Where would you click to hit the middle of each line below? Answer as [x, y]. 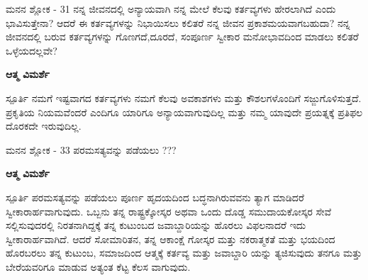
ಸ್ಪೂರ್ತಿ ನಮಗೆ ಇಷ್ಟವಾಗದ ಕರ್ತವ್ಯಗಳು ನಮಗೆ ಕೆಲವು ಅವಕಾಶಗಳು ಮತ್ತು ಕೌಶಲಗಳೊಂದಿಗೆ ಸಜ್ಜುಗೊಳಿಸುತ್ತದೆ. [184, 97]
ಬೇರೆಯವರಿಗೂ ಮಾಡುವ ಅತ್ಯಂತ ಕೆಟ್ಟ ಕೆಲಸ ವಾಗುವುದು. [98, 266]
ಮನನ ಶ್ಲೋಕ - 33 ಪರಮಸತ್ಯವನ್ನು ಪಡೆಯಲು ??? [91, 149]
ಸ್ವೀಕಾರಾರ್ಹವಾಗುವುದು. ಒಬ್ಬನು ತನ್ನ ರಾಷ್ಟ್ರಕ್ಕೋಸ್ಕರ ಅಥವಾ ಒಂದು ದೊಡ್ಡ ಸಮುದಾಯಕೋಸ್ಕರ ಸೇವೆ [169, 211]
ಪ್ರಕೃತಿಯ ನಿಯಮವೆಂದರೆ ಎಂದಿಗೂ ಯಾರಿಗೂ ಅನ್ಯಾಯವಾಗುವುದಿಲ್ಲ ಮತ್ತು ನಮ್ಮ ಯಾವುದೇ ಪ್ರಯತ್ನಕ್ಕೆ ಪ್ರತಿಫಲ [184, 112]
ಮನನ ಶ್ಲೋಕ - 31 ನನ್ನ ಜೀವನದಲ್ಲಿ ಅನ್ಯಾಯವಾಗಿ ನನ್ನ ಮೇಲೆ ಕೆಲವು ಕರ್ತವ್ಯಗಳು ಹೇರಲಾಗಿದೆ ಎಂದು [171, 9]
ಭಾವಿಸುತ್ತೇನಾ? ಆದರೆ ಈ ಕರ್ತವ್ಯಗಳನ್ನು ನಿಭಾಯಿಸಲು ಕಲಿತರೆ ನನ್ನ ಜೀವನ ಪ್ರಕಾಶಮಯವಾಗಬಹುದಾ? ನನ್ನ [178, 22]
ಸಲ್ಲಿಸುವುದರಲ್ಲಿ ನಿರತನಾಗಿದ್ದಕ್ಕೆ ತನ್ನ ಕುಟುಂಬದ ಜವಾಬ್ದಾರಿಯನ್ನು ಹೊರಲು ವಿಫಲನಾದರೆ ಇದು [156, 225]
